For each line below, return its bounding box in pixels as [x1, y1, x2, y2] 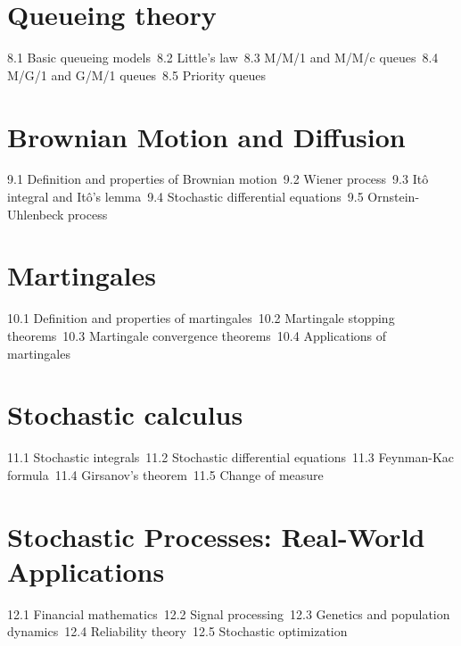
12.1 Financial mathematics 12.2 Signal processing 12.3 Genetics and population [7, 604, 450, 623]
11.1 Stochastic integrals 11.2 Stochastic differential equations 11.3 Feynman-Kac [7, 448, 455, 467]
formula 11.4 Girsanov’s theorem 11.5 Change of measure [7, 465, 324, 484]
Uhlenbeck [7, 204, 64, 223]
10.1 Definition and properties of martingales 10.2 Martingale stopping [7, 309, 395, 327]
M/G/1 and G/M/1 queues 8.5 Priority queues [7, 65, 266, 84]
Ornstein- [367, 187, 420, 206]
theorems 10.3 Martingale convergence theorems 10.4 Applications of [7, 326, 387, 344]
